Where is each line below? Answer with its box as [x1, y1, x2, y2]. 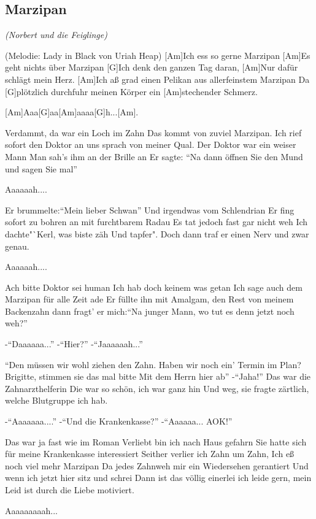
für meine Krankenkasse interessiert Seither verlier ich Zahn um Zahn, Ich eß [5, 447, 295, 460]
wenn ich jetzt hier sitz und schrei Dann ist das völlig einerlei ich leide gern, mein [5, 471, 312, 484]
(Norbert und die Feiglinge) [5, 28, 107, 41]
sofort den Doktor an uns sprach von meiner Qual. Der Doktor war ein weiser [5, 138, 296, 151]
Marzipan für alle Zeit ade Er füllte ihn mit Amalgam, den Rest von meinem [5, 293, 294, 306]
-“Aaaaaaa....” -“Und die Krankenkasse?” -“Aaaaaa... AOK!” [5, 415, 233, 428]
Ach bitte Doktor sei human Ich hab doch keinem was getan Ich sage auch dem [5, 280, 303, 293]
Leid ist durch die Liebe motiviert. [5, 483, 134, 496]
